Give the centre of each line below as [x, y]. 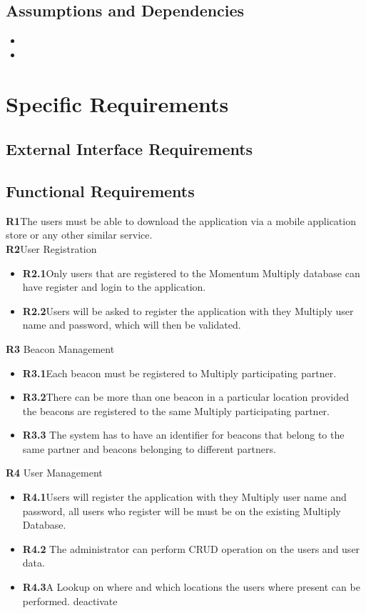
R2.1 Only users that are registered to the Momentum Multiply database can [191, 273]
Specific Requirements [117, 103]
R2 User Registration [51, 248]
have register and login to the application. [114, 287]
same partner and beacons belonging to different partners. [149, 448]
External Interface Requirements [129, 149]
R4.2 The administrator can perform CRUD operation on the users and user [191, 548]
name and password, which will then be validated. [132, 325]
